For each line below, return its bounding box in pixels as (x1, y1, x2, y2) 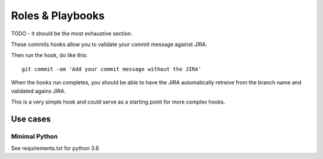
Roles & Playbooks (11, 9, 105, 22)
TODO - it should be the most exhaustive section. (11, 30, 133, 37)
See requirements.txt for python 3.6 (11, 145, 99, 152)
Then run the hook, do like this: (11, 51, 88, 59)
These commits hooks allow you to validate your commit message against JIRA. (11, 41, 208, 48)
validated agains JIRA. (11, 87, 66, 94)
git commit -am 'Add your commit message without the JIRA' (22, 66, 202, 72)
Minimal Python (11, 132, 58, 140)
